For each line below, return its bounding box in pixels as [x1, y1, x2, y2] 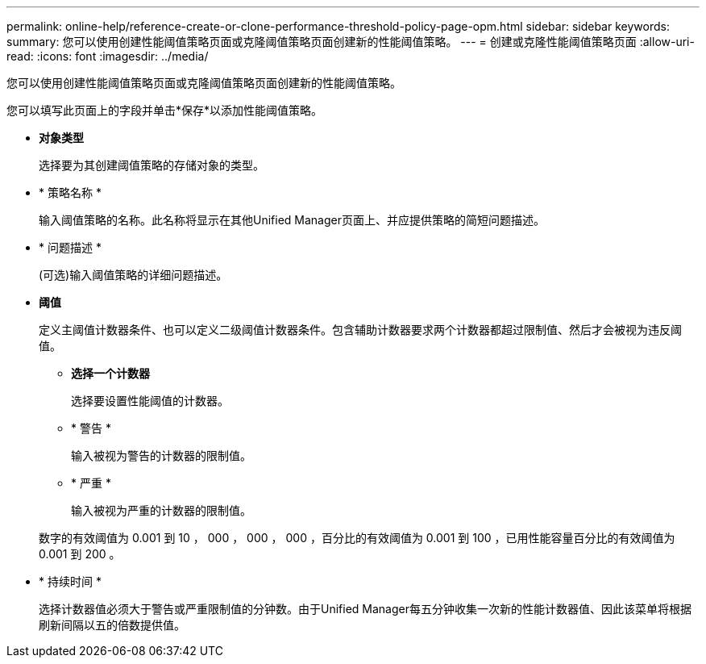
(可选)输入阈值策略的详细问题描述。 [39, 268, 228, 282]
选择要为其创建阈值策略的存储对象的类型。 [39, 158, 264, 172]
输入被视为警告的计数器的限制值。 [71, 449, 251, 462]
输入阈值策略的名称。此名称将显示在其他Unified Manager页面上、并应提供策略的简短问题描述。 [39, 213, 545, 227]
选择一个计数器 [71, 366, 150, 380]
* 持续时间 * [39, 574, 102, 588]
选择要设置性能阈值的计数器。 [71, 394, 229, 407]
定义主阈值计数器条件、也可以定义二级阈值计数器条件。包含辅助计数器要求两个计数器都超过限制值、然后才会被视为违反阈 [39, 323, 682, 336]
